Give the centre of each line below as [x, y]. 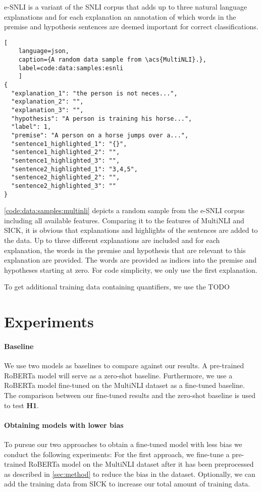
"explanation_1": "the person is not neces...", [94, 93]
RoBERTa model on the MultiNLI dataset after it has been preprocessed [141, 464]
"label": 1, [31, 127]
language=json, [44, 51]
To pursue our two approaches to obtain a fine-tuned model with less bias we [123, 444]
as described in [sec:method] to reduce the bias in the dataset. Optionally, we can [130, 474]
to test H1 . [21, 405]
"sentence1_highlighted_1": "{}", [69, 144]
